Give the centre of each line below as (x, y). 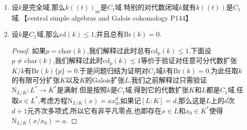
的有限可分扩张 (36, 80)
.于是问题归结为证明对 (113, 70)
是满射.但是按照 (82, 90)
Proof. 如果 (29, 50)
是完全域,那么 (44, 7)
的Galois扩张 (105, 80)
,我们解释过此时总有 (119, 50)
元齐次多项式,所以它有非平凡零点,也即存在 (94, 110)
